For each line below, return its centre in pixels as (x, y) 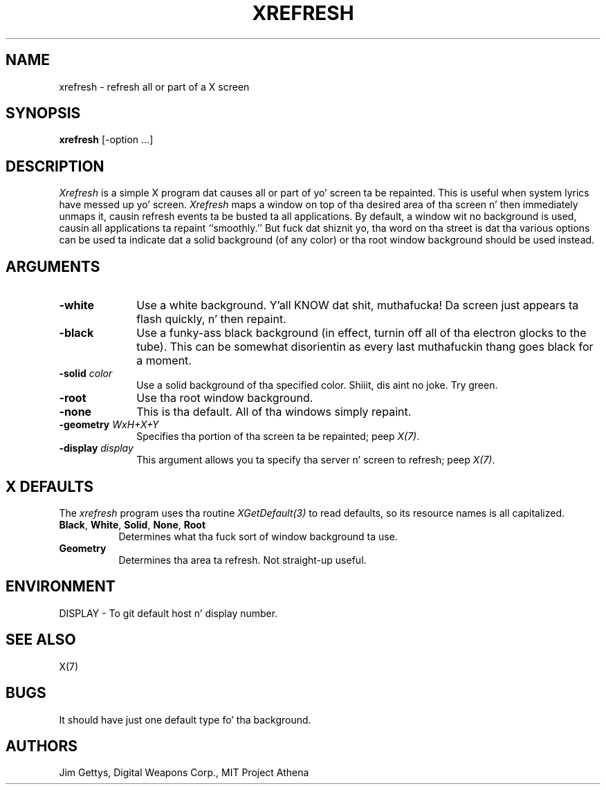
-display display (96, 448)
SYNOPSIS (43, 113)
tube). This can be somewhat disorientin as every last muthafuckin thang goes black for (365, 347)
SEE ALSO (41, 640)
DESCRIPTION (55, 166)
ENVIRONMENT (61, 587)
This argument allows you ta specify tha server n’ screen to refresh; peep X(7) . (316, 460)
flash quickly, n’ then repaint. (211, 319)
